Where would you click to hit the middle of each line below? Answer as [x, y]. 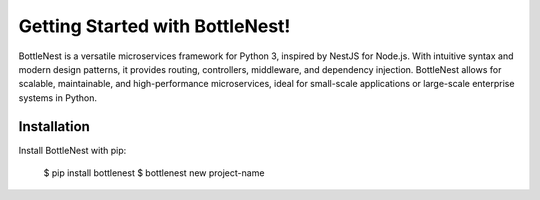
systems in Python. [58, 97]
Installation [54, 126]
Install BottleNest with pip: [72, 150]
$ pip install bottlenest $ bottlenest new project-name [154, 173]
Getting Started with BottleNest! [154, 26]
